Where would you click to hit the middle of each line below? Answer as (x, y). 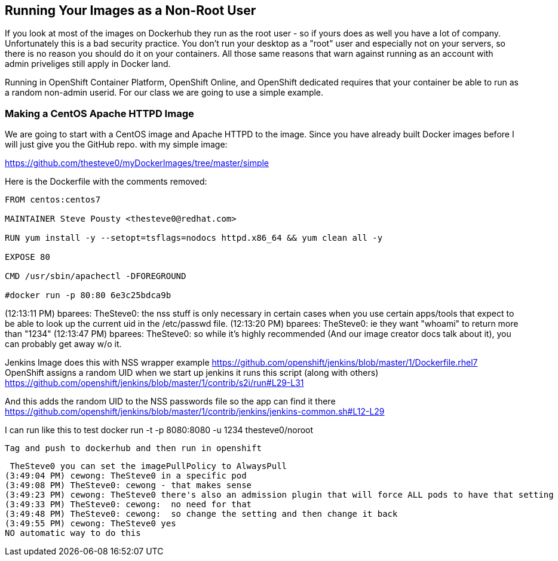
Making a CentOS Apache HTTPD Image (99, 113)
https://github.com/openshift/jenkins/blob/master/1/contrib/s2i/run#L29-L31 (154, 383)
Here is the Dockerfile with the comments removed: (106, 182)
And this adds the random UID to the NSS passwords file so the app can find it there (170, 401)
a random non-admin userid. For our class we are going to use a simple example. (164, 93)
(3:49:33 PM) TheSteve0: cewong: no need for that (128, 505)
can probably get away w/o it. (63, 344)
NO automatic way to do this (73, 533)
